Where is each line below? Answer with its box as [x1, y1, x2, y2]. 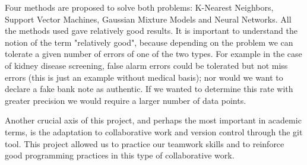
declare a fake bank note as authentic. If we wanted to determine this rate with [5, 82, 293, 95]
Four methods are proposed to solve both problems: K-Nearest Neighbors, [5, 1, 274, 13]
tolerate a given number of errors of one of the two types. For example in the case [5, 47, 302, 60]
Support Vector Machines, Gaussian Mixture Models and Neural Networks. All [5, 12, 292, 25]
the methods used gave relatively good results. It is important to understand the [5, 24, 297, 37]
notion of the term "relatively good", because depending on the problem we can [5, 36, 293, 48]
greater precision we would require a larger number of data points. [5, 94, 246, 106]
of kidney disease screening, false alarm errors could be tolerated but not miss [5, 59, 288, 71]
